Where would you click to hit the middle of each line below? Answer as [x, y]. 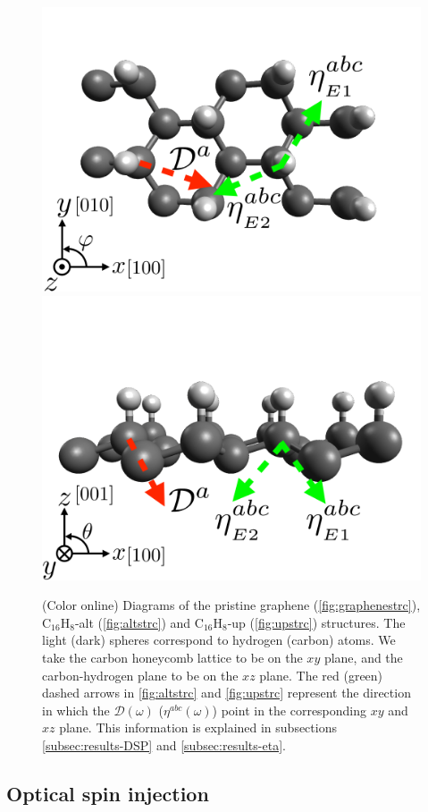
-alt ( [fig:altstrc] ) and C [139, 622]
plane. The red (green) [321, 675]
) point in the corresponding [290, 710]
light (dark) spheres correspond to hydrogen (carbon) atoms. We [219, 640]
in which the [76, 710]
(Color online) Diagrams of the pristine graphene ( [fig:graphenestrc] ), [231, 605]
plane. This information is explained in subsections [198, 727]
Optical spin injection [108, 793]
